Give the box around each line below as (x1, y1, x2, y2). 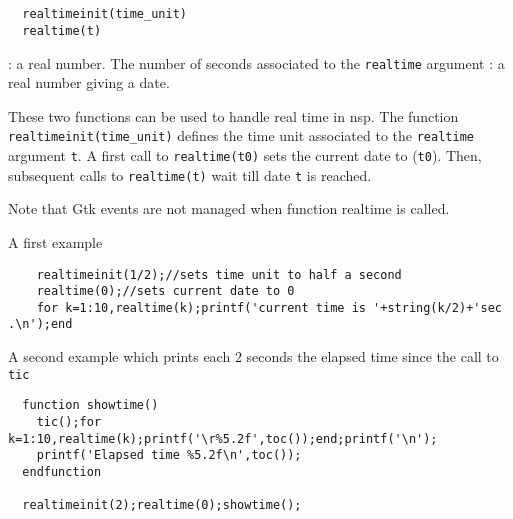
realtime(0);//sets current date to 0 (36, 284, 295, 299)
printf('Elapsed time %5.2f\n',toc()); (36, 448, 302, 463)
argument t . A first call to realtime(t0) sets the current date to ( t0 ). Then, (8, 145, 482, 165)
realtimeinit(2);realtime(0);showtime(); (22, 498, 302, 513)
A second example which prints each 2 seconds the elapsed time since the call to (8, 346, 499, 367)
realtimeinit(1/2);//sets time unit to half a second (36, 267, 402, 282)
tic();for (36, 415, 102, 430)
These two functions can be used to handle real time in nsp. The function (8, 105, 459, 126)
